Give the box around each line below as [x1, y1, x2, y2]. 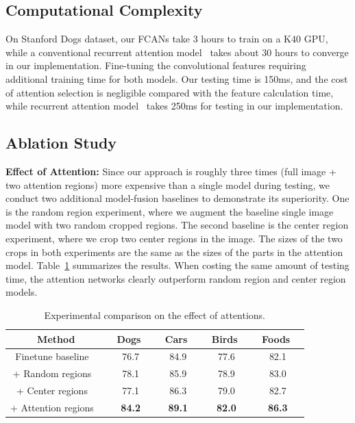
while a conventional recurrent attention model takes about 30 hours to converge [5, 44, 349, 59]
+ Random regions [12, 366, 92, 381]
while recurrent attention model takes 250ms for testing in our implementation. [5, 99, 343, 113]
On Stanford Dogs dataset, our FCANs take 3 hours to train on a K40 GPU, [5, 31, 328, 46]
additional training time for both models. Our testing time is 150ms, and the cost [5, 71, 348, 86]
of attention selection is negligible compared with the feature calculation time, [5, 85, 334, 99]
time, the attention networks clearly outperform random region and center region [5, 271, 346, 285]
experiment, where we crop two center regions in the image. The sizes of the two [5, 231, 343, 245]
